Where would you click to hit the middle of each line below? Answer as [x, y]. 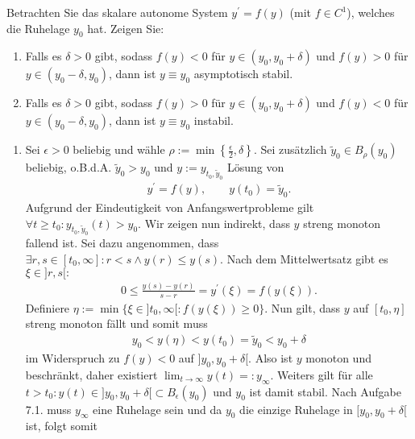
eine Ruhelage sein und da [158, 409]
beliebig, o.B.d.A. [68, 167]
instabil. [214, 120]
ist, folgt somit [62, 426]
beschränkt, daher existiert [91, 374]
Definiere [48, 307]
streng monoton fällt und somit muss [116, 323]
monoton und [338, 357]
